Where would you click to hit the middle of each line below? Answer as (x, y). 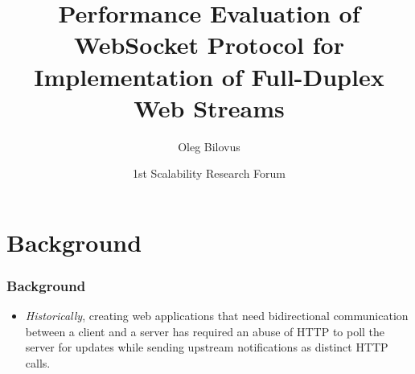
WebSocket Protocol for (209, 45)
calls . (38, 363)
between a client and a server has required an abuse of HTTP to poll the (205, 331)
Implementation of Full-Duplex (209, 76)
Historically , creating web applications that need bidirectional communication (217, 316)
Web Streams (209, 107)
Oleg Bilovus (209, 146)
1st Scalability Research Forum (209, 173)
